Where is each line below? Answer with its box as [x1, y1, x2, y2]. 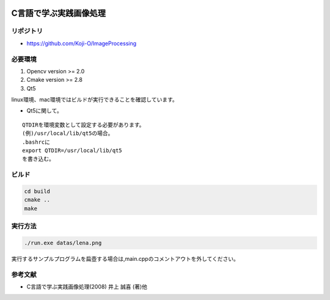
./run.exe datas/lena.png [24, 239, 102, 246]
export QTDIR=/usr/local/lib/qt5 [22, 147, 122, 154]
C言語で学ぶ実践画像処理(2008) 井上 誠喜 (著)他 [26, 283, 148, 290]
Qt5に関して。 [26, 107, 62, 114]
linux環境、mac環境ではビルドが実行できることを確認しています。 [11, 96, 178, 103]
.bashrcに [22, 138, 51, 145]
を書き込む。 [22, 156, 54, 163]
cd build [24, 188, 51, 195]
